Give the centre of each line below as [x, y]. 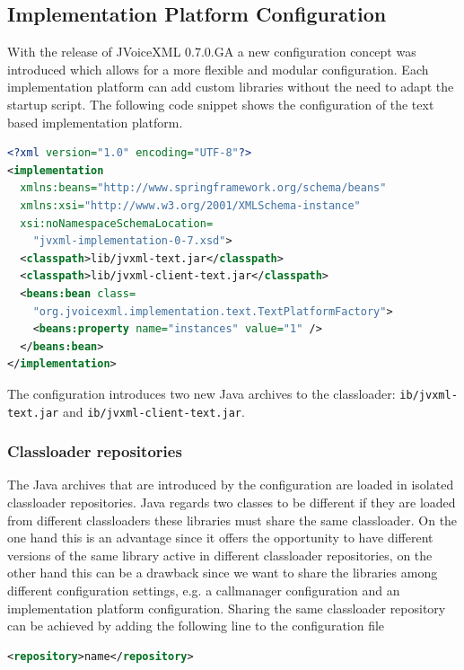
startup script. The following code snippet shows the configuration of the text [221, 104]
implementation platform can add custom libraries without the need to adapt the [231, 87]
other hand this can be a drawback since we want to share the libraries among [223, 573]
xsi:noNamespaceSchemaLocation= [117, 223]
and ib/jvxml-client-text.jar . [153, 411]
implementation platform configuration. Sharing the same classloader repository [227, 608]
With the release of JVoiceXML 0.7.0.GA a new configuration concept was [212, 52]
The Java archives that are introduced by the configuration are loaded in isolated [231, 485]
